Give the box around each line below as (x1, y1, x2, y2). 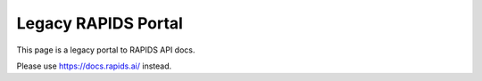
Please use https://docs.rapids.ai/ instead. (16, 61, 172, 71)
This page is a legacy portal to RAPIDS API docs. (16, 45, 195, 55)
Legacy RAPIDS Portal (16, 13, 183, 33)
